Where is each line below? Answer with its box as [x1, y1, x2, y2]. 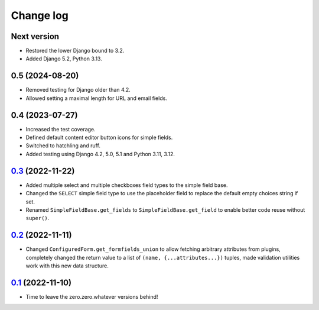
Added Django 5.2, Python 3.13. [25, 55, 103, 62]
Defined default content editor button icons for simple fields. [25, 134, 173, 141]
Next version [11, 31, 59, 41]
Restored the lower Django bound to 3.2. [25, 47, 125, 54]
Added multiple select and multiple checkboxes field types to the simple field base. [25, 181, 228, 189]
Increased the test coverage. [25, 125, 96, 133]
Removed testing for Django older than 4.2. [25, 86, 131, 93]
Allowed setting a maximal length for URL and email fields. [25, 95, 168, 102]
